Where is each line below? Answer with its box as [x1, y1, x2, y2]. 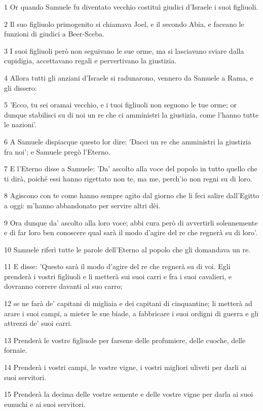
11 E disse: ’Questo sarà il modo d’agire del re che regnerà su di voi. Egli [4, 261, 231, 272]
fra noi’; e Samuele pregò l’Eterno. [4, 146, 110, 157]
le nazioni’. [4, 119, 37, 130]
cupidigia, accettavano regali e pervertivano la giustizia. [4, 55, 177, 66]
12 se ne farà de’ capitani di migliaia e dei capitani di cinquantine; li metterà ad [4, 298, 252, 309]
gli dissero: [4, 82, 37, 93]
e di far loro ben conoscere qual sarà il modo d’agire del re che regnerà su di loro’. [4, 227, 257, 238]
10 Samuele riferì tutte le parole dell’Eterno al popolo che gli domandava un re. [4, 244, 251, 254]
